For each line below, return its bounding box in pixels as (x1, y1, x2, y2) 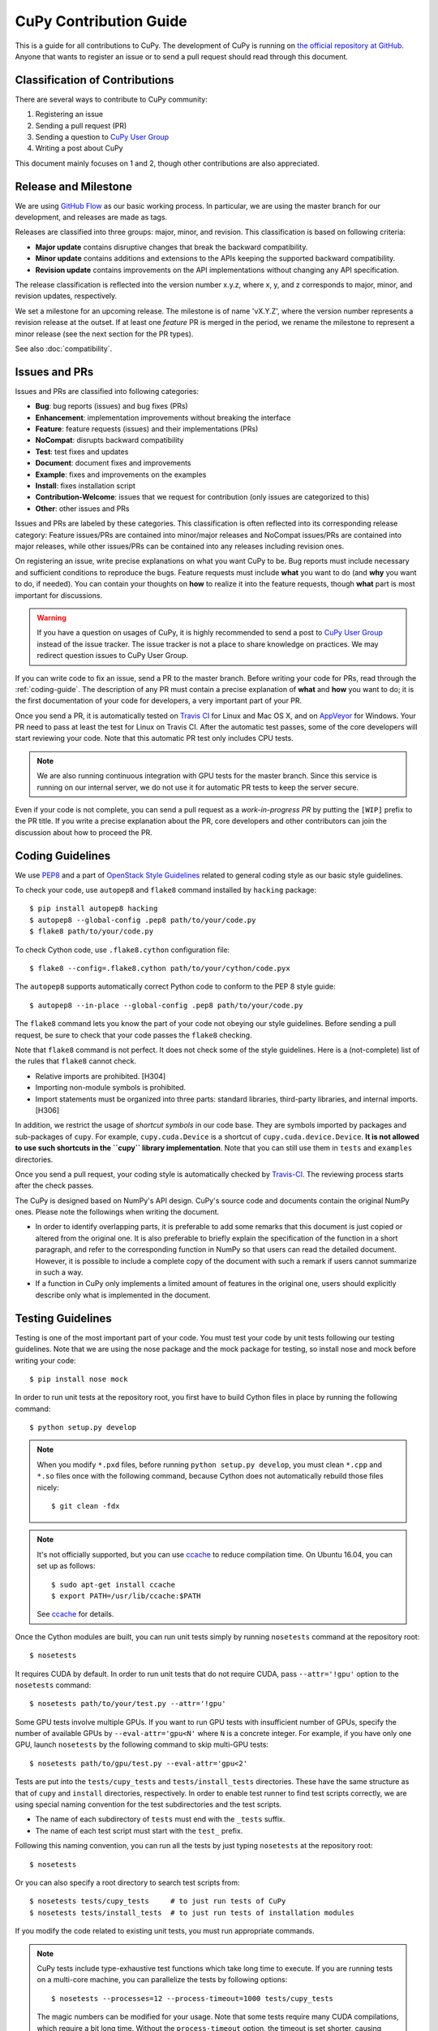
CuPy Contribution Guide (15, 12, 187, 30)
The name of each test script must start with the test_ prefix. (35, 1825, 243, 1835)
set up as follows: (36, 1561, 97, 1571)
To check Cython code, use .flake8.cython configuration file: (15, 945, 230, 955)
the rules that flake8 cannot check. (15, 1056, 137, 1066)
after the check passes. (15, 1180, 94, 1190)
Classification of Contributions (15, 73, 174, 87)
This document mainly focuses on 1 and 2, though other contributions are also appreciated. (15, 158, 320, 168)
